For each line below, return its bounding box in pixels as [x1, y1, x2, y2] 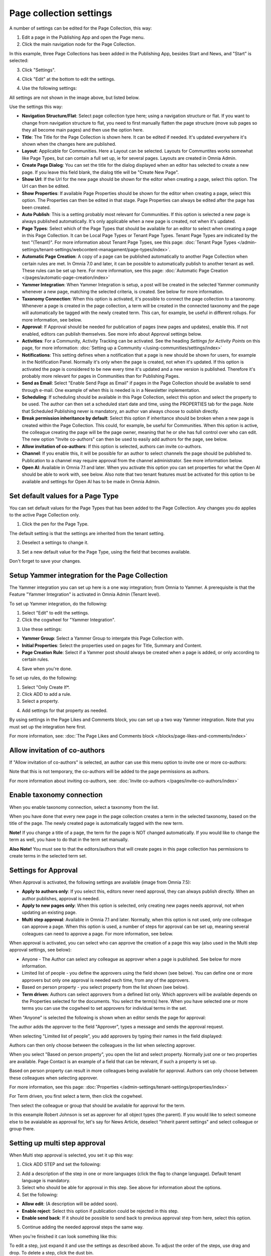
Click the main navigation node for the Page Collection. [22, 41, 135, 47]
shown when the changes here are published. [22, 141, 116, 147]
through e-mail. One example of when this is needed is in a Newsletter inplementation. [22, 387, 201, 393]
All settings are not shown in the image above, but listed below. [9, 94, 140, 100]
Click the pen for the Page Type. [22, 521, 89, 527]
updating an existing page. [22, 909, 77, 915]
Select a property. [22, 698, 59, 704]
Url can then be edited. [22, 183, 70, 189]
